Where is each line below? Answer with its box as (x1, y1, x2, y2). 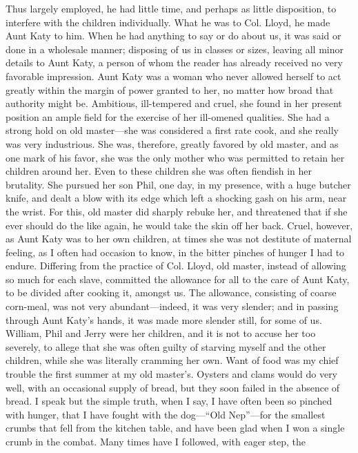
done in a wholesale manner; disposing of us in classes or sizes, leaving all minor (6, 41, 344, 56)
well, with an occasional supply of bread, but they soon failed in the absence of (6, 380, 340, 394)
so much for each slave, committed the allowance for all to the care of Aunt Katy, (6, 271, 350, 286)
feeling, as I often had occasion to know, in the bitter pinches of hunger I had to (6, 244, 345, 259)
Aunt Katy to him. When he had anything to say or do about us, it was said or (6, 28, 341, 43)
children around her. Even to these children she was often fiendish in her (6, 164, 312, 178)
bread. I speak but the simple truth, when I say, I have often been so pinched (6, 394, 332, 408)
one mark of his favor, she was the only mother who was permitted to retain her (6, 150, 345, 164)
